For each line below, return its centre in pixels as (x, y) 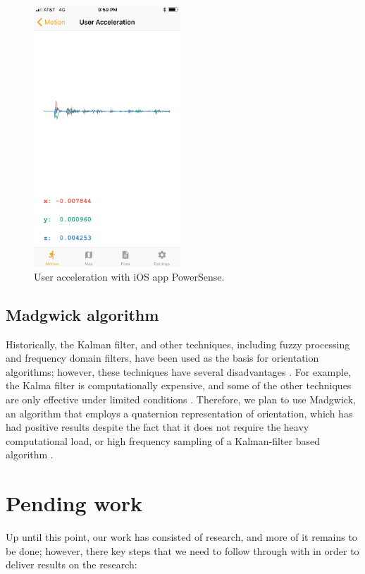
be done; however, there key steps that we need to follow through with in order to (182, 550)
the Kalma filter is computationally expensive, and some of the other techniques (179, 385)
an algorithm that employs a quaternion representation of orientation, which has (179, 413)
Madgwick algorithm (82, 314)
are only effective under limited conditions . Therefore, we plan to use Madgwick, (181, 399)
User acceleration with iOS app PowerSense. (129, 276)
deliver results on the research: (72, 564)
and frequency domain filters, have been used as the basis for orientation (162, 358)
